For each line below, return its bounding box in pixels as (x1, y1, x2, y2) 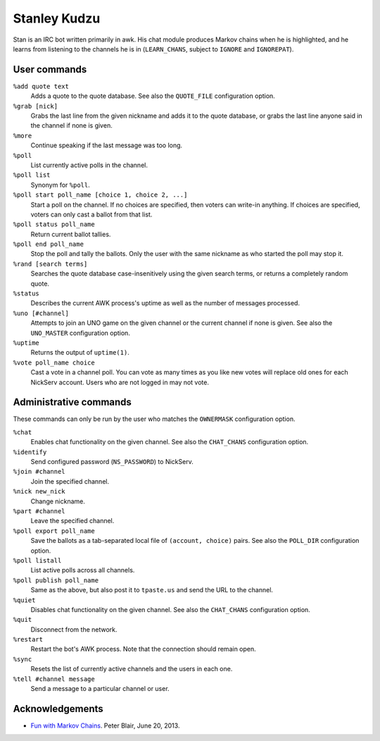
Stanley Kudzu (13, 11, 101, 26)
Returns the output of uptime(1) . (30, 348, 129, 357)
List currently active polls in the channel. (30, 161, 148, 169)
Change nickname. (30, 497, 86, 506)
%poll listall (13, 556, 62, 564)
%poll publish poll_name (13, 576, 99, 584)
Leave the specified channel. (30, 517, 115, 525)
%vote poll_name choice (13, 358, 95, 367)
